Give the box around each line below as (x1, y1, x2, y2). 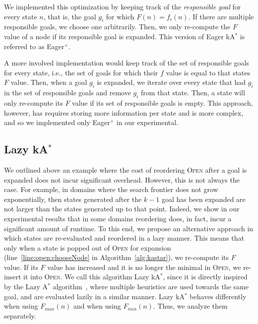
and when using (73, 301, 121, 311)
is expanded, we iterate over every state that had (97, 77, 246, 87)
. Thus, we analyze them (153, 301, 228, 311)
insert (4, 271, 21, 282)
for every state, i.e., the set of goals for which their (4, 67, 158, 77)
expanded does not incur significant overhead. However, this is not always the (4, 174, 240, 185)
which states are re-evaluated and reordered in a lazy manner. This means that (4, 233, 244, 243)
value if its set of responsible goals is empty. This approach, (72, 97, 253, 108)
